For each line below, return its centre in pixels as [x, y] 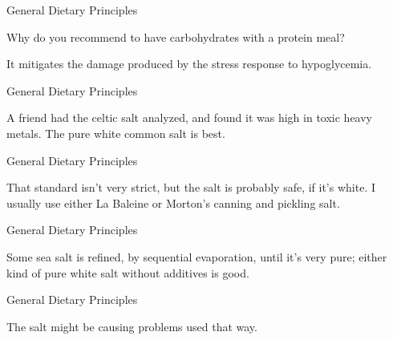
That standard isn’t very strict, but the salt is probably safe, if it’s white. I [191, 187]
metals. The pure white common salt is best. [116, 133]
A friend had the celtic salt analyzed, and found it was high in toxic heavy [189, 117]
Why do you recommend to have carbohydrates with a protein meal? [176, 36]
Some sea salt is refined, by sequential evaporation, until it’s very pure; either [197, 256]
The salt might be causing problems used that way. [132, 326]
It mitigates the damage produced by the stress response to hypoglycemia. [189, 64]
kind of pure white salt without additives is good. [128, 272]
